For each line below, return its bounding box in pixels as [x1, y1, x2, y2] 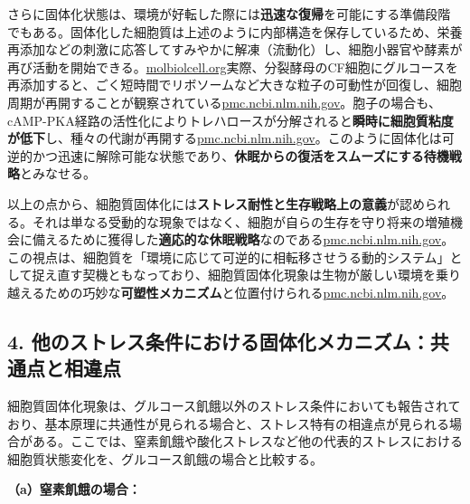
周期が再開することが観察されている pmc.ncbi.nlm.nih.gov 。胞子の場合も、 [7, 92, 441, 111]
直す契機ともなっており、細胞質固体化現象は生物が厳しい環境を [57, 265, 436, 284]
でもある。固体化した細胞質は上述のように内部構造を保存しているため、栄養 [7, 22, 463, 41]
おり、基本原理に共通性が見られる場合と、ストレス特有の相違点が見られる [7, 414, 449, 433]
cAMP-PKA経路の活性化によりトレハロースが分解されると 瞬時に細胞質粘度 [7, 110, 454, 129]
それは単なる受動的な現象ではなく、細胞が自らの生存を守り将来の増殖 [32, 212, 450, 231]
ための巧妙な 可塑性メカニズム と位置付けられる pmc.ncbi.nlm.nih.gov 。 [44, 282, 455, 301]
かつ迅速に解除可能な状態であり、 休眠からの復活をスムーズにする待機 [32, 146, 449, 165]
